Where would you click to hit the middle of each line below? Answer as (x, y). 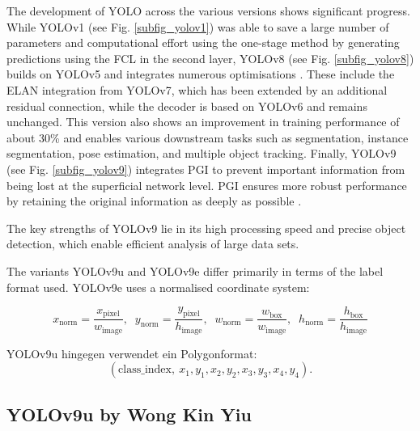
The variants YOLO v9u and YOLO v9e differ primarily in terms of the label (195, 270)
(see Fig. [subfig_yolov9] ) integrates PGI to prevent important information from (206, 169)
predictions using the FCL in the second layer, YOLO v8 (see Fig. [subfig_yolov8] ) (210, 58)
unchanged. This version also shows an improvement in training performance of (203, 122)
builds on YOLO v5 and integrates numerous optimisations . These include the (201, 74)
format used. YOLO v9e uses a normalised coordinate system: (158, 287)
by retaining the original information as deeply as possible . (154, 201)
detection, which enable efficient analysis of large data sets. (153, 244)
